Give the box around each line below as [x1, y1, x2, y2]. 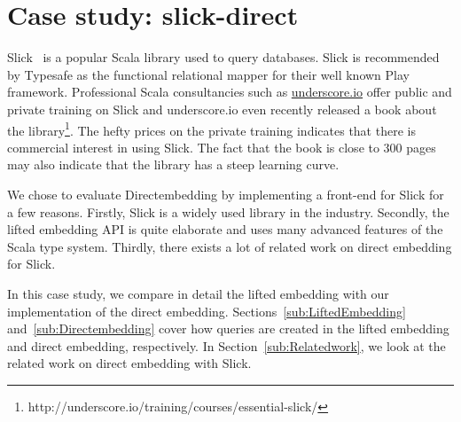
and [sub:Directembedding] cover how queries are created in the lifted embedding [7, 319, 449, 338]
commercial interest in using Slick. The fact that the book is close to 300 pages [7, 137, 436, 156]
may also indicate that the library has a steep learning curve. [7, 155, 340, 174]
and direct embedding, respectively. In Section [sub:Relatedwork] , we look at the [7, 336, 446, 355]
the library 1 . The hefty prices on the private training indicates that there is [7, 118, 416, 139]
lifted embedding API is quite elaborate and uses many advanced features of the [7, 220, 443, 238]
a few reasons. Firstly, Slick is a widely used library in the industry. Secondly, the [7, 202, 449, 221]
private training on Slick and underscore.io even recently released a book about [7, 99, 437, 118]
